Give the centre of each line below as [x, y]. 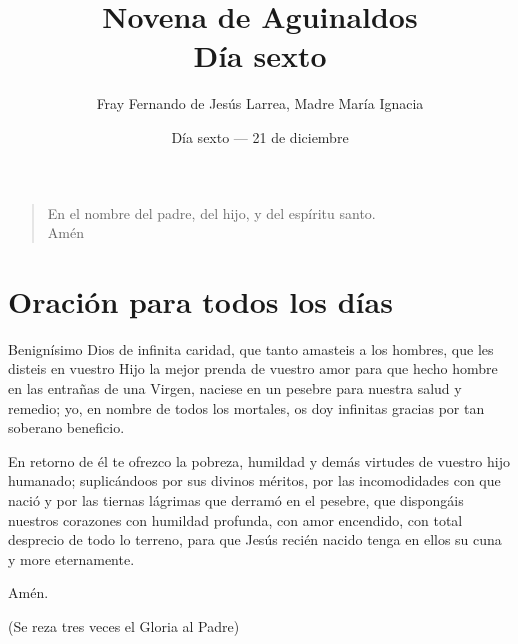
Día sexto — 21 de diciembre [260, 136]
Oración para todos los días [200, 300]
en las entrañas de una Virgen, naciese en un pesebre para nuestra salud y [235, 388]
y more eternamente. [71, 558]
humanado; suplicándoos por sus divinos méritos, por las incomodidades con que [254, 480]
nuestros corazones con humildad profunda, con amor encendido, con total [235, 519]
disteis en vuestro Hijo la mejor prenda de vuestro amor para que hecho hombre [253, 368]
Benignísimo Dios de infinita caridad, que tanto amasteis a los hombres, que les [251, 348]
